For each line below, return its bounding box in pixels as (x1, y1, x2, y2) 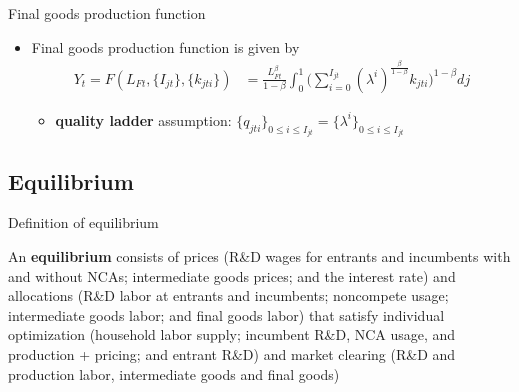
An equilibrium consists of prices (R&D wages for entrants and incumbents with (8, 245, 511, 266)
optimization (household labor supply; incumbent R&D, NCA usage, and (8, 324, 456, 345)
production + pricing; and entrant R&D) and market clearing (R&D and (8, 343, 456, 364)
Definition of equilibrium (8, 212, 159, 233)
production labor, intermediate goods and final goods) (8, 363, 340, 384)
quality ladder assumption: (55, 109, 232, 130)
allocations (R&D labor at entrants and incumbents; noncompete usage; (8, 285, 449, 306)
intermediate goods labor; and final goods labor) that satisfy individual (8, 304, 445, 325)
